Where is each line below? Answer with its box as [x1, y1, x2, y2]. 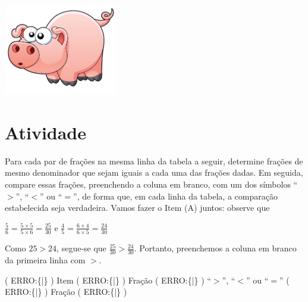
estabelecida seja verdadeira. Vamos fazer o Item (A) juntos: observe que [5, 201, 270, 214]
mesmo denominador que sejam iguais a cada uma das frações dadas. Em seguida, [5, 166, 303, 179]
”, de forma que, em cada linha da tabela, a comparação [73, 189, 278, 202]
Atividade [5, 120, 87, 144]
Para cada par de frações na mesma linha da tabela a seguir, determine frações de [5, 154, 303, 167]
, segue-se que [56, 242, 106, 254]
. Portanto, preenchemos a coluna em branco [134, 242, 297, 254]
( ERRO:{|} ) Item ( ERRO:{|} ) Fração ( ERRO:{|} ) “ [5, 273, 211, 286]
